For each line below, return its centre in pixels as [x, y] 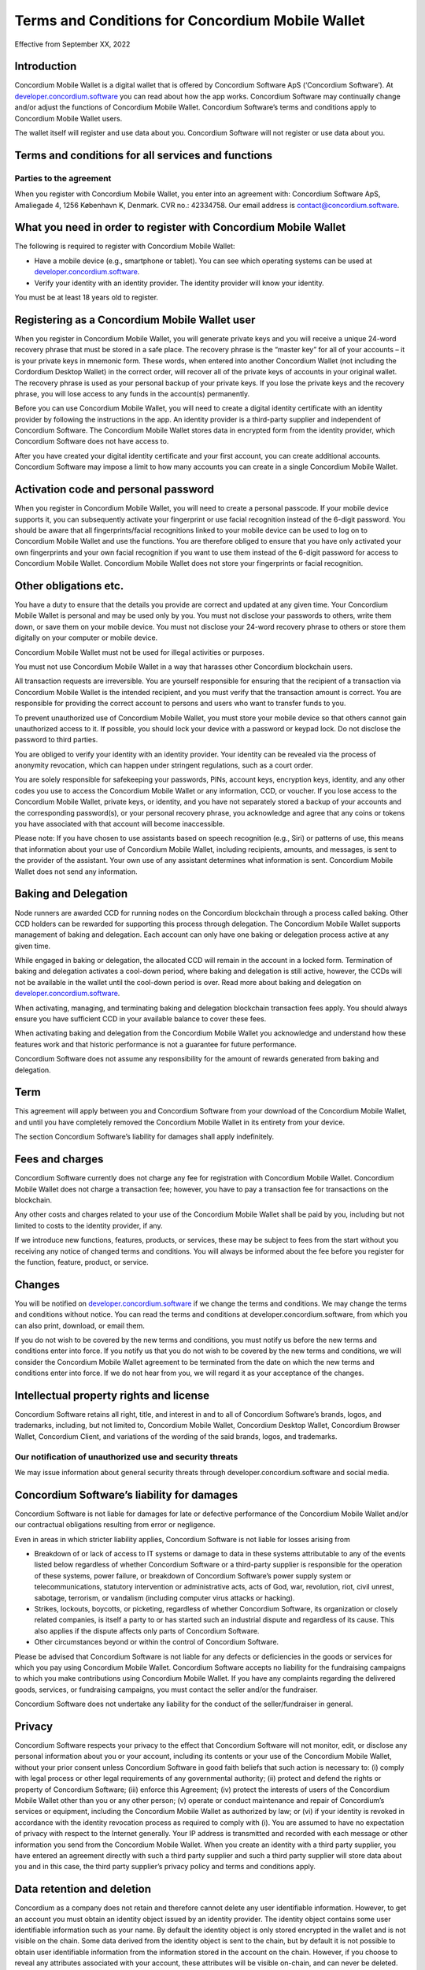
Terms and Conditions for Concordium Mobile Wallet [190, 20]
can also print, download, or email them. [80, 1325]
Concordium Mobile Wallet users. [68, 118]
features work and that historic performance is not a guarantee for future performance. [155, 1044]
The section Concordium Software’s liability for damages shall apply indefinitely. [144, 1137]
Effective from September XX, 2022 [72, 44]
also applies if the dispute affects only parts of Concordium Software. [147, 1630]
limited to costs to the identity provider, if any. [89, 1225]
